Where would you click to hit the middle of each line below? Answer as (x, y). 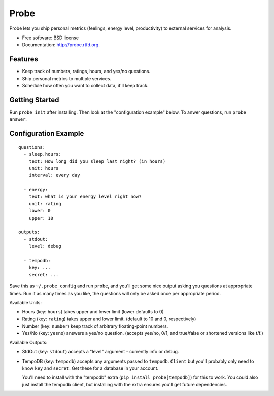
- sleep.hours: (42, 154)
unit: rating (45, 204)
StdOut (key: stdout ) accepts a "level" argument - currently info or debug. (100, 352)
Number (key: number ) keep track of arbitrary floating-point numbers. (95, 326)
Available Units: (26, 302)
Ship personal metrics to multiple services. (67, 78)
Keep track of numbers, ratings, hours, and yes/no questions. (86, 71)
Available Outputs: (28, 342)
